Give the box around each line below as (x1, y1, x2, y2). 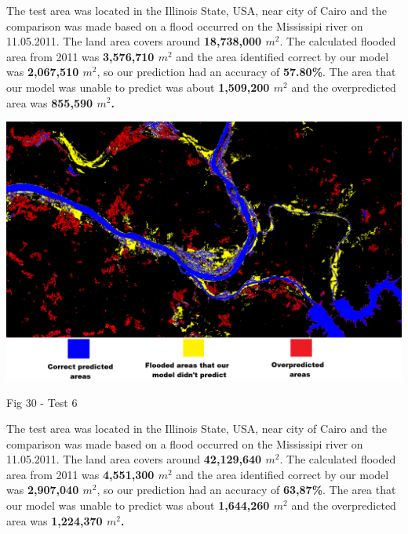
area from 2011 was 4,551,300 (6, 466, 155, 482)
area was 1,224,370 (6, 512, 103, 529)
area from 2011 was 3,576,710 (6, 48, 155, 64)
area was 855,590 (6, 94, 93, 111)
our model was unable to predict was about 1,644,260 (6, 497, 270, 514)
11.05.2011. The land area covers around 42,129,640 (6, 451, 262, 467)
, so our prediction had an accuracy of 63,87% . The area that (97, 481, 396, 498)
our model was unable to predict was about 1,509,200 (6, 78, 270, 95)
